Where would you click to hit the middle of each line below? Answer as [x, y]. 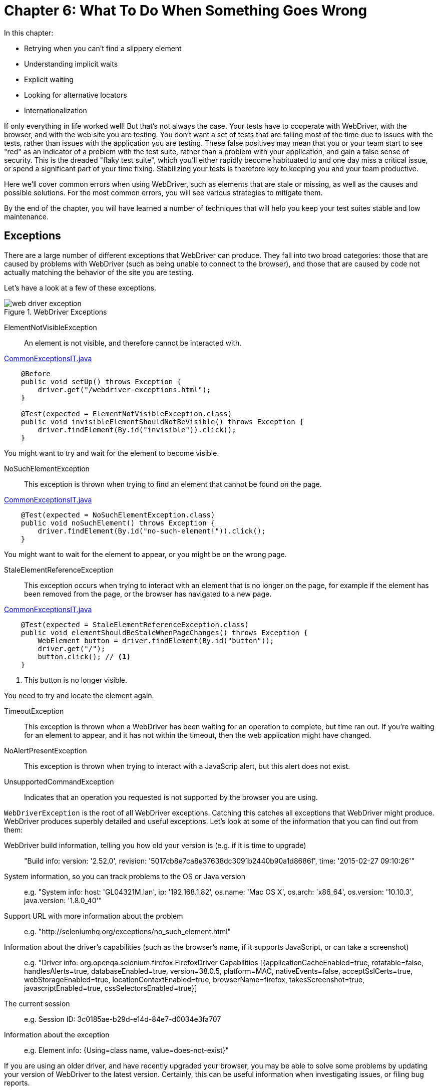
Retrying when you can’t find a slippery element [103, 48]
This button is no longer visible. [76, 680]
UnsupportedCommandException [59, 781]
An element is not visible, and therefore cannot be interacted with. [133, 343]
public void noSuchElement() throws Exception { [118, 523]
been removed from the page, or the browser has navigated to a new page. [148, 594]
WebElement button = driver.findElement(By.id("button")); [156, 640]
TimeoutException [34, 711]
